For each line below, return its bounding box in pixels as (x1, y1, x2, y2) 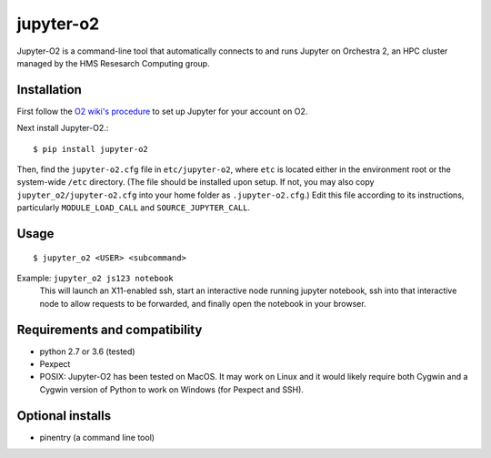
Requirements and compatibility (16, 321, 203, 337)
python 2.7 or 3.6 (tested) (39, 346, 135, 357)
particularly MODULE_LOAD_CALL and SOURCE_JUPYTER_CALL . (16, 202, 250, 213)
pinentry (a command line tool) (39, 432, 155, 443)
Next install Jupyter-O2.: (16, 123, 109, 134)
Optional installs (16, 408, 112, 423)
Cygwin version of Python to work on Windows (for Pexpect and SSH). (39, 383, 305, 395)
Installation (16, 82, 82, 97)
